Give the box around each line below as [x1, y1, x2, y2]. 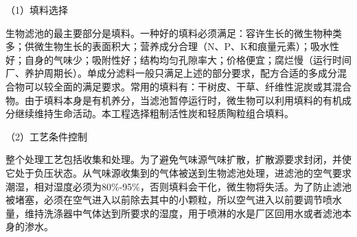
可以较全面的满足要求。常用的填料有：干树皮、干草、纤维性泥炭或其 [24, 79, 332, 93]
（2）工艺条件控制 [5, 129, 87, 143]
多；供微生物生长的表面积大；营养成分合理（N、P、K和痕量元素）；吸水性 [5, 39, 339, 53]
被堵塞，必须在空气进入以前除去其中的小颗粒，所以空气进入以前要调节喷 [5, 192, 332, 207]
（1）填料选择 [5, 3, 68, 16]
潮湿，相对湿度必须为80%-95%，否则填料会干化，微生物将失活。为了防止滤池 [5, 179, 352, 193]
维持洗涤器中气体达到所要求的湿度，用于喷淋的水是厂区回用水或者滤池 [24, 205, 342, 220]
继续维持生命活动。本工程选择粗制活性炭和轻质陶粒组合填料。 [14, 106, 294, 121]
